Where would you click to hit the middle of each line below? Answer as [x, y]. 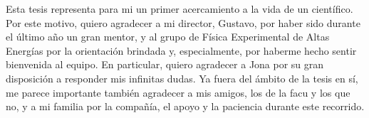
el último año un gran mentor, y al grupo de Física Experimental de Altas [168, 37]
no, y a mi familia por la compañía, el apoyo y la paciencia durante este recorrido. [185, 106]
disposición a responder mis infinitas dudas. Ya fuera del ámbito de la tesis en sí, [182, 78]
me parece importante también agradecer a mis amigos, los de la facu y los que [178, 92]
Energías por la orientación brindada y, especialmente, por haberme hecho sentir [181, 50]
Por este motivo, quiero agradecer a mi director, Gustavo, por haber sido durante [183, 22]
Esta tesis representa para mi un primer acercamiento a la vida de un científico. [180, 9]
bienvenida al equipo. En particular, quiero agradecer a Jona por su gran [165, 64]
